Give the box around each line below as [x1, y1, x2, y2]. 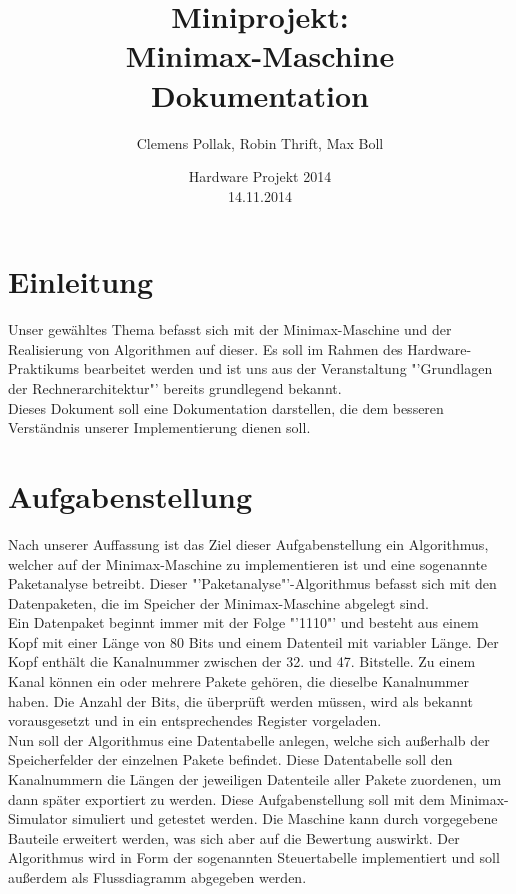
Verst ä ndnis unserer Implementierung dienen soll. [8, 417, 311, 438]
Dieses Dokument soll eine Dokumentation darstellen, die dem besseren [8, 397, 444, 418]
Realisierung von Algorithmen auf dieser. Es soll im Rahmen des [8, 338, 403, 359]
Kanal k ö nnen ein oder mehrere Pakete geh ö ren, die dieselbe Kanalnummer [8, 671, 469, 692]
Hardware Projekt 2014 [188, 166, 332, 187]
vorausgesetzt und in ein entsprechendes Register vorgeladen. [8, 710, 382, 731]
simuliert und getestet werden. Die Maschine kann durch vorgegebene [72, 808, 498, 829]
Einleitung [8, 261, 154, 302]
